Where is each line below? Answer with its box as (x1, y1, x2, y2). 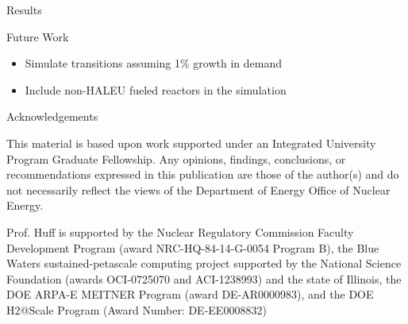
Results (6, 2, 42, 17)
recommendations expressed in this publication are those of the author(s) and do (6, 166, 399, 183)
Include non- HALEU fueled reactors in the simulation (25, 81, 287, 98)
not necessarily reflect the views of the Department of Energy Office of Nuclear (6, 181, 391, 198)
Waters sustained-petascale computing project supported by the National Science (6, 255, 402, 272)
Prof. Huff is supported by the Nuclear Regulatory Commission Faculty (6, 223, 354, 240)
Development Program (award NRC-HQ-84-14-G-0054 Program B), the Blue (6, 239, 379, 256)
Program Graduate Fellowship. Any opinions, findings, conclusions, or (6, 150, 346, 167)
